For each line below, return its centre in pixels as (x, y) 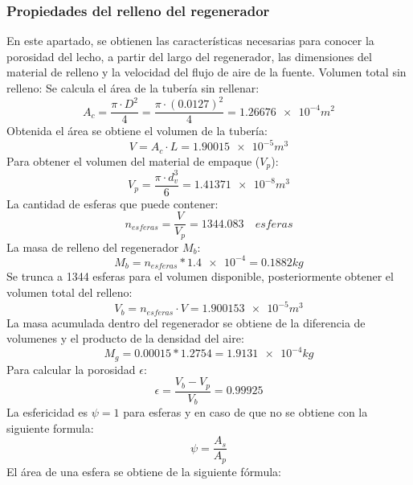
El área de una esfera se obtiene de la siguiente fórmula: (144, 471)
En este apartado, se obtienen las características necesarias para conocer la (190, 41)
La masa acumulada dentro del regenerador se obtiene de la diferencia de (186, 322)
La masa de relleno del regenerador (93, 247)
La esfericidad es (47, 412)
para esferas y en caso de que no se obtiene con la (245, 412)
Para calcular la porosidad (71, 369)
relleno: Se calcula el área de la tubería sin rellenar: (133, 88)
